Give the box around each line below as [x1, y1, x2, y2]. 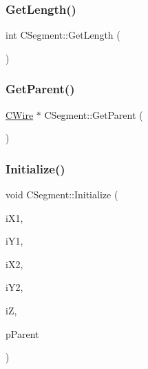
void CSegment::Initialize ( [6, 187, 118, 202]
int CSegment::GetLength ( [6, 28, 120, 42]
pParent [6, 326, 39, 341]
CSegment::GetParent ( [44, 107, 143, 122]
